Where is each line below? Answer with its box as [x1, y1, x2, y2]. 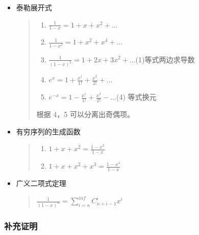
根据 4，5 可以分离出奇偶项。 [36, 109, 134, 120]
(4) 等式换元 [116, 91, 157, 102]
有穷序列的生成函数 [16, 126, 81, 136]
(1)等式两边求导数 [135, 54, 195, 64]
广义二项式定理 [16, 177, 66, 188]
